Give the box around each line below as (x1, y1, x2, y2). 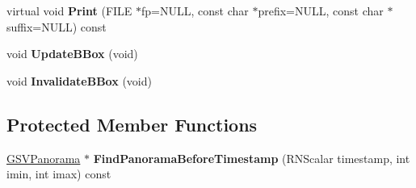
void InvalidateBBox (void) (6, 72, 152, 89)
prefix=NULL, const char (258, 2, 384, 19)
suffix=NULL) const (6, 18, 107, 35)
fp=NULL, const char (141, 2, 249, 19)
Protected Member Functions (6, 111, 258, 136)
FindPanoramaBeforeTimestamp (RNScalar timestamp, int (93, 149, 410, 166)
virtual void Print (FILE (6, 2, 132, 19)
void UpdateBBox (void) (6, 45, 138, 62)
